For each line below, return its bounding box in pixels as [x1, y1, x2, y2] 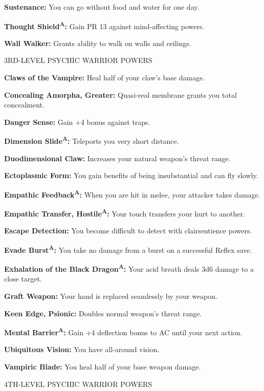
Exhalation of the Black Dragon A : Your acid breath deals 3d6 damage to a [4, 262, 254, 274]
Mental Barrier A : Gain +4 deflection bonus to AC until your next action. [4, 325, 243, 337]
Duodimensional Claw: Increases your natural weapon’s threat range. [4, 153, 231, 163]
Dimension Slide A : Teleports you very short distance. [4, 134, 179, 146]
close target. [4, 273, 42, 284]
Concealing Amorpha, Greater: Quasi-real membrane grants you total [4, 89, 237, 100]
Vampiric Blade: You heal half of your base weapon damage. [4, 361, 201, 372]
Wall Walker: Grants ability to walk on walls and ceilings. [4, 37, 191, 48]
